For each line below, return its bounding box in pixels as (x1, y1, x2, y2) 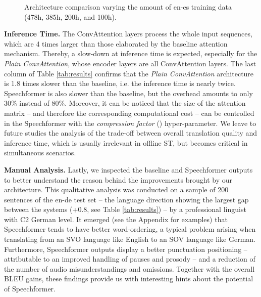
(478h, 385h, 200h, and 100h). (24, 11, 117, 22)
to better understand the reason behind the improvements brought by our (4, 174, 233, 185)
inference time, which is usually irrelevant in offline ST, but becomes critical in (4, 137, 248, 148)
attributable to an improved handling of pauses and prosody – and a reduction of (4, 253, 255, 264)
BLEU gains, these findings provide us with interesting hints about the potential (4, 273, 253, 284)
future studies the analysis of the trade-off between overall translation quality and (4, 128, 257, 138)
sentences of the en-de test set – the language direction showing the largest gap (4, 194, 249, 204)
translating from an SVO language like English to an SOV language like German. (4, 234, 255, 244)
